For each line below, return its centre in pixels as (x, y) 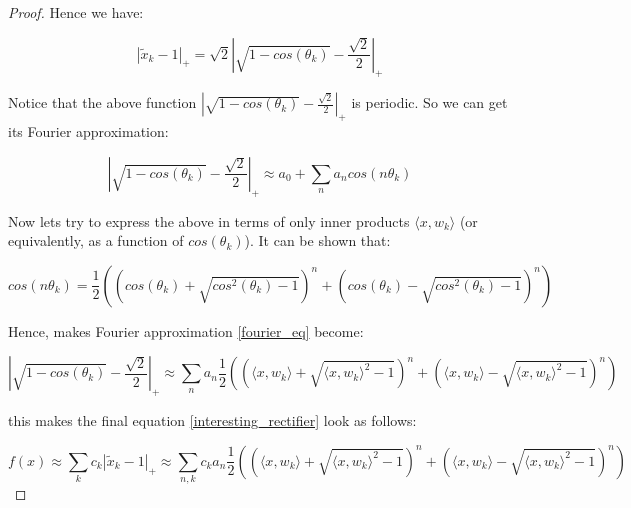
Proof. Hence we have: (76, 12)
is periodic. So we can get (429, 102)
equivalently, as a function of (96, 240)
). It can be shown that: (317, 240)
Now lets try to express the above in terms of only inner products (209, 220)
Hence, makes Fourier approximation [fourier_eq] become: (186, 330)
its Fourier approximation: (88, 131)
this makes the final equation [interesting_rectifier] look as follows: (212, 420)
